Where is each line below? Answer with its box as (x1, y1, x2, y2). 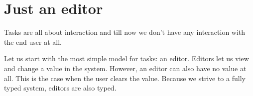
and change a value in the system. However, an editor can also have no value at (4, 63, 247, 73)
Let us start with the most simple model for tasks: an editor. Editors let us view (4, 53, 249, 64)
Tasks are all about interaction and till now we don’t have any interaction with (4, 27, 246, 37)
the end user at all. (4, 36, 62, 47)
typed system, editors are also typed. (4, 83, 117, 93)
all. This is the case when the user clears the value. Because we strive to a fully (4, 73, 246, 83)
